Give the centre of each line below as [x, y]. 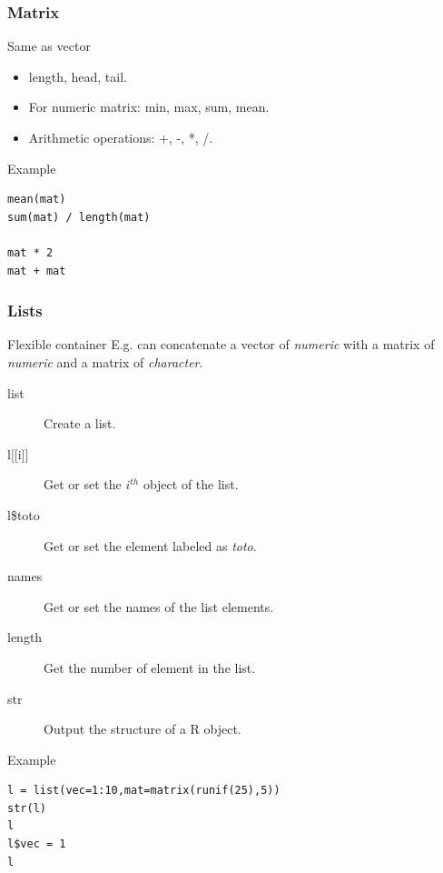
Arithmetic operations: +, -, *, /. [121, 137]
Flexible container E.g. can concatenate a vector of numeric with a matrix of [221, 344]
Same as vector [49, 46]
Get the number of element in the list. [150, 667]
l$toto [24, 514]
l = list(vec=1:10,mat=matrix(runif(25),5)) [144, 791]
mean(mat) [37, 200]
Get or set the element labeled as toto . [150, 545]
